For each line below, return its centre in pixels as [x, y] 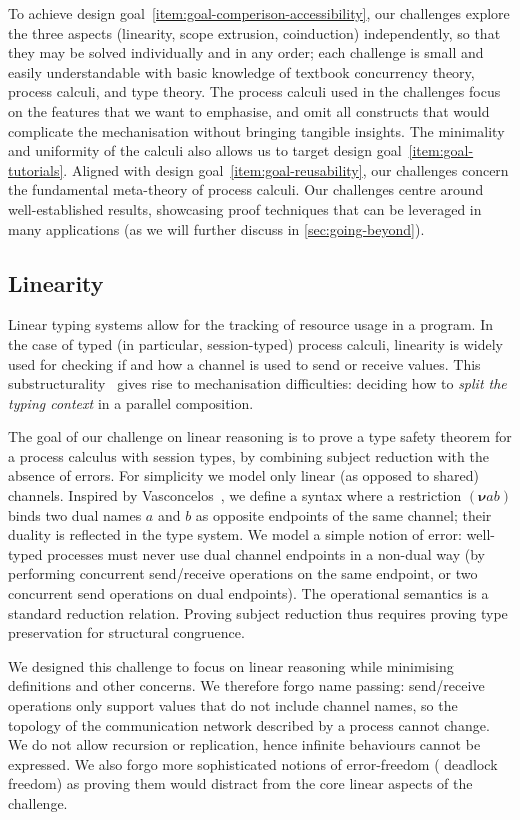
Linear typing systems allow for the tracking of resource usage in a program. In [251, 324]
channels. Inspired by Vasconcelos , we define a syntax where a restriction [235, 495]
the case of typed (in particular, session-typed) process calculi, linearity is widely [255, 343]
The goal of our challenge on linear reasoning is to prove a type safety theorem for [260, 436]
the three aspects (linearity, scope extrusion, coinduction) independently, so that [254, 32]
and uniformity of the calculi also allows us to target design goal [205, 150]
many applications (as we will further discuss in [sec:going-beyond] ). [216, 228]
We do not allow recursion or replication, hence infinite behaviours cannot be [244, 744]
